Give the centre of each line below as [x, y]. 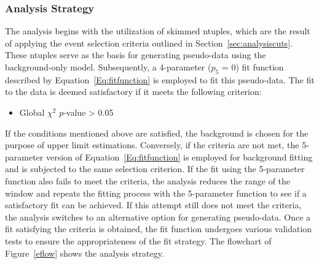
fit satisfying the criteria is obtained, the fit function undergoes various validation [159, 229]
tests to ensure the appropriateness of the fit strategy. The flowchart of [138, 240]
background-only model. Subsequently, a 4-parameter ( [108, 67]
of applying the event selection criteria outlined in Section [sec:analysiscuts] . [149, 43]
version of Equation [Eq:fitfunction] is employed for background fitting [179, 157]
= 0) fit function [253, 67]
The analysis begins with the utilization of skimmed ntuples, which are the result [158, 31]
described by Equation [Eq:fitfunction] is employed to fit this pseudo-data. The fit [160, 79]
